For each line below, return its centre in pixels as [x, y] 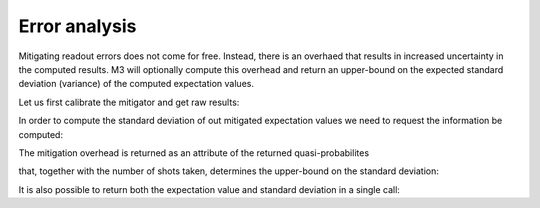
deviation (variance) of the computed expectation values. [136, 84]
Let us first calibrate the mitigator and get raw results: [129, 102]
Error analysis [77, 26]
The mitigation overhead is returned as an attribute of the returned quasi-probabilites [194, 152]
